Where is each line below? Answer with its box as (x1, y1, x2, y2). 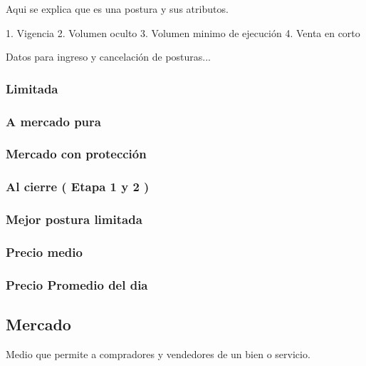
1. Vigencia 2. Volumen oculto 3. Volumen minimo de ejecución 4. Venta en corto (6, 25, 360, 40)
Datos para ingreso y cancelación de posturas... (6, 49, 211, 64)
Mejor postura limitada (6, 210, 142, 228)
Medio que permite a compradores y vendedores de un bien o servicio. (6, 346, 310, 361)
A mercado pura (6, 112, 101, 130)
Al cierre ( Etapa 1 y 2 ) (6, 178, 150, 195)
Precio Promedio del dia (6, 275, 148, 293)
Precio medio (6, 243, 83, 260)
